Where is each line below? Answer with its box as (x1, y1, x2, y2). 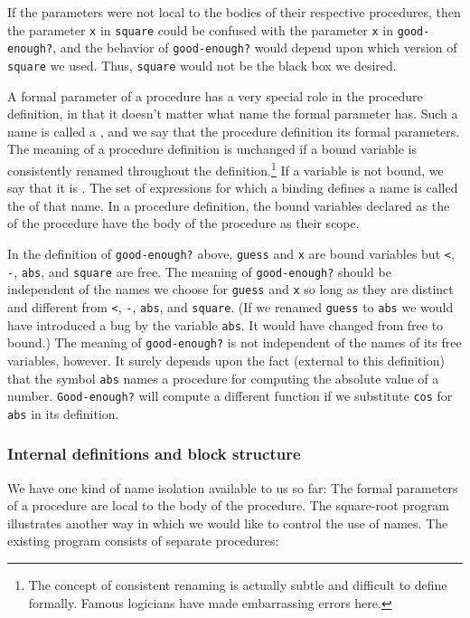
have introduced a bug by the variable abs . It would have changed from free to (7, 315, 444, 334)
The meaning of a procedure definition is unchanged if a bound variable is (7, 139, 417, 158)
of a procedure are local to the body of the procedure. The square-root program (7, 496, 449, 515)
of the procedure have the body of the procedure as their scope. (7, 214, 360, 233)
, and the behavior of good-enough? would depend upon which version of (52, 38, 457, 57)
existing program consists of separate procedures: (7, 531, 279, 550)
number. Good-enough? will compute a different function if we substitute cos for (7, 386, 453, 405)
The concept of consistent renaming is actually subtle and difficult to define (28, 575, 447, 594)
